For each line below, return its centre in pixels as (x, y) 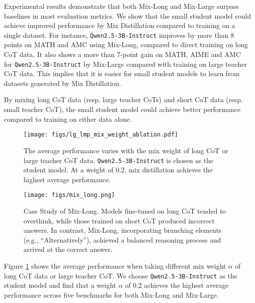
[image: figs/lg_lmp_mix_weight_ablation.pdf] (101, 135)
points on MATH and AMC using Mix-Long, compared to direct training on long (126, 44)
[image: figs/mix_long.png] (69, 195)
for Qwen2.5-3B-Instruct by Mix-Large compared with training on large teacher (126, 64)
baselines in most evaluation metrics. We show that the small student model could (127, 15)
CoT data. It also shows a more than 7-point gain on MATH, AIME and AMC (123, 54)
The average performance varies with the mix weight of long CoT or (126, 150)
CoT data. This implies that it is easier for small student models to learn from (122, 73)
